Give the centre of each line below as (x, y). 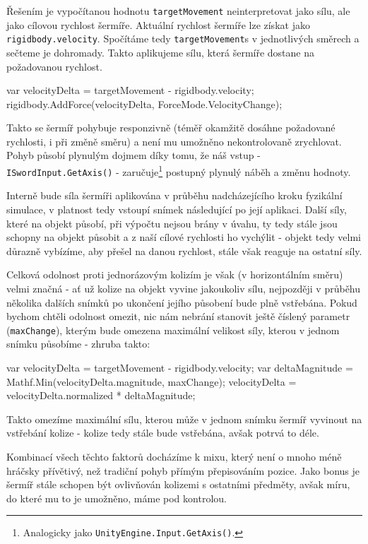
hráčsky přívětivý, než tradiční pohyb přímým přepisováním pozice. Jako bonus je (183, 470)
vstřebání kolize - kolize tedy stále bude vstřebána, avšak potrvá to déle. (163, 433)
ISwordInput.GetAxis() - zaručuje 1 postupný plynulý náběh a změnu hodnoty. (179, 171)
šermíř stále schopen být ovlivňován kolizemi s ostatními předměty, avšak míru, (178, 484)
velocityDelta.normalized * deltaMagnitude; (101, 395)
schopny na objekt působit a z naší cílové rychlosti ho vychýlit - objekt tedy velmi (184, 237)
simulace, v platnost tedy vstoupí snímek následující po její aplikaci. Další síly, (177, 209)
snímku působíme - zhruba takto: (78, 344)
